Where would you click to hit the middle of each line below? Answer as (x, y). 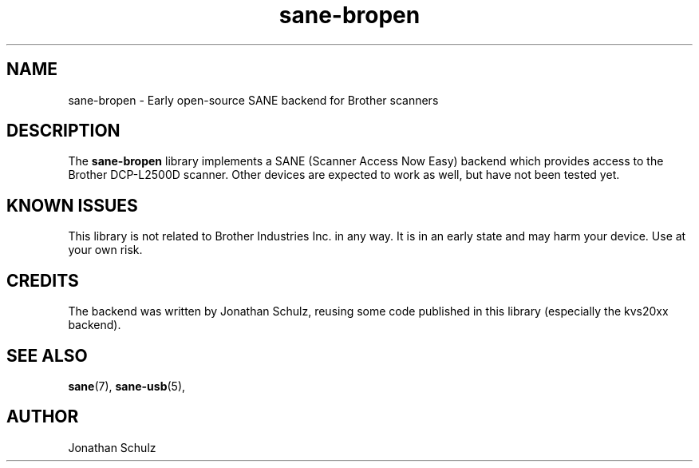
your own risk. (105, 250)
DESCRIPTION (63, 131)
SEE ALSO (47, 355)
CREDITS (43, 280)
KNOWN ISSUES (72, 205)
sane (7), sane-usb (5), (127, 386)
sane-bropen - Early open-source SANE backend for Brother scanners (253, 100)
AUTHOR (43, 417)
